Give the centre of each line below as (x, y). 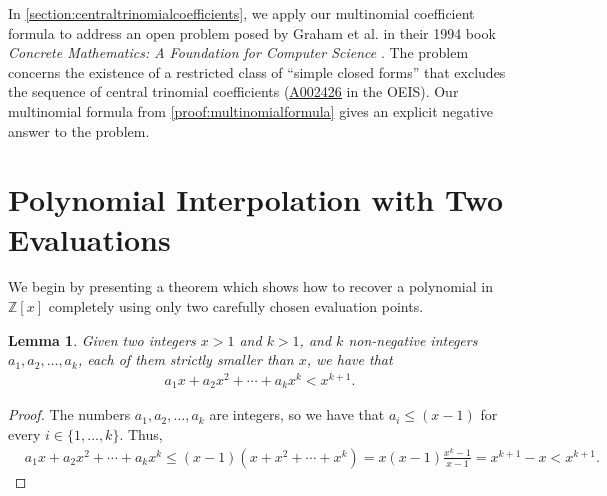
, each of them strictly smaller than (185, 359)
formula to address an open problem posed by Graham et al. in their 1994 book (252, 32)
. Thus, (141, 434)
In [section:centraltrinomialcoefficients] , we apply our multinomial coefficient (241, 13)
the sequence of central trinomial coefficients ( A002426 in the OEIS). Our (233, 91)
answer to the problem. (79, 130)
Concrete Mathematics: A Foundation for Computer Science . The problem (238, 52)
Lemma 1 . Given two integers (102, 339)
